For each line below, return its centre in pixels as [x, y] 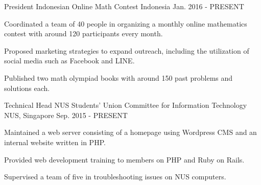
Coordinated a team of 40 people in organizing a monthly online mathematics [126, 23]
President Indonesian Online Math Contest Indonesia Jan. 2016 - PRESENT [124, 6]
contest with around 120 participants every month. [84, 33]
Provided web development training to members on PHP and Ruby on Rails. [124, 159]
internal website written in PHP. [55, 142]
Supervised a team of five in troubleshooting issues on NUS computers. [115, 177]
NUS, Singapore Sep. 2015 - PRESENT [66, 115]
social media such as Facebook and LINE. [69, 61]
